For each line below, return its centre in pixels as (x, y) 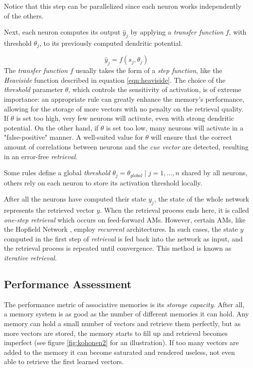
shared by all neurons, (215, 173)
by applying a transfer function (177, 32)
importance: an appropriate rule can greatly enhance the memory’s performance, (124, 99)
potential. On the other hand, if (51, 127)
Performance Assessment (68, 284)
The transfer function (36, 70)
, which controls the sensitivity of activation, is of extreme (155, 89)
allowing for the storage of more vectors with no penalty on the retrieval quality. (124, 108)
